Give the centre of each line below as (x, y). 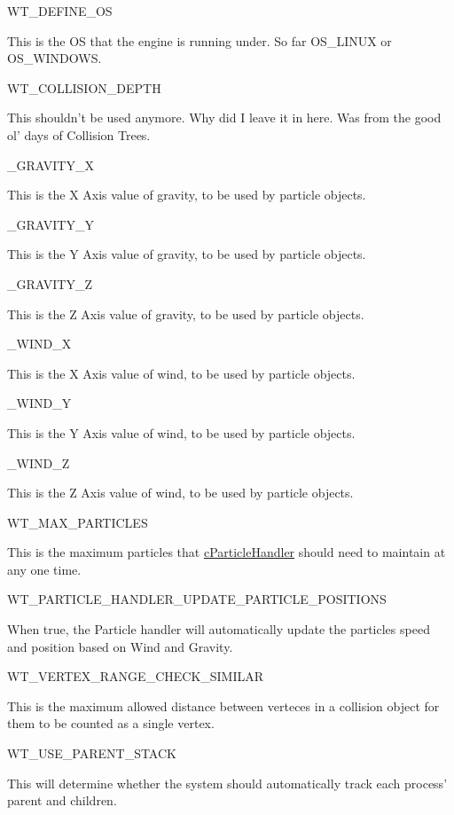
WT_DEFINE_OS (60, 11)
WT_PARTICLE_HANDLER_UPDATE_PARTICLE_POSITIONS (197, 599)
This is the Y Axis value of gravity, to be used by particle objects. (187, 254)
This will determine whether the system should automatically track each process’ (227, 783)
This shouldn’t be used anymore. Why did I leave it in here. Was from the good (224, 118)
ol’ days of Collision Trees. (79, 134)
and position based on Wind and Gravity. (120, 646)
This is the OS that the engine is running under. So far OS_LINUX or (200, 40)
